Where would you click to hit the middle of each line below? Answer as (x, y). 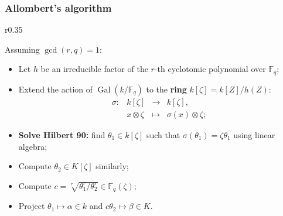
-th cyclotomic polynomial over (210, 69)
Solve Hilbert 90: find (62, 134)
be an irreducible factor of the (94, 69)
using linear (254, 134)
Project (32, 206)
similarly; (112, 166)
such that (163, 134)
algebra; (33, 146)
